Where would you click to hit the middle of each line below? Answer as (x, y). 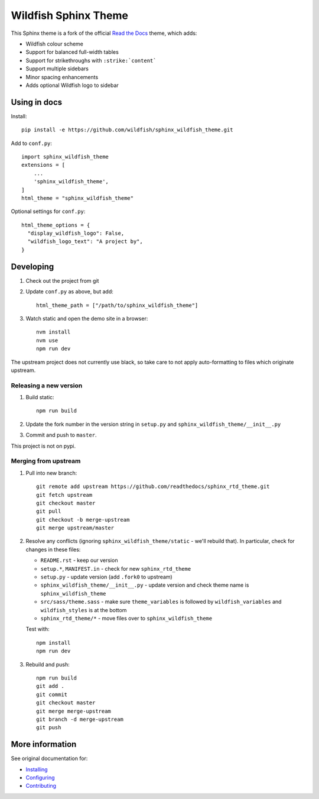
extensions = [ (43, 165)
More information (44, 744)
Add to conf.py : (32, 143)
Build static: (40, 397)
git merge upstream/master (75, 528)
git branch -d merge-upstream (80, 719)
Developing (32, 266)
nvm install (53, 332)
